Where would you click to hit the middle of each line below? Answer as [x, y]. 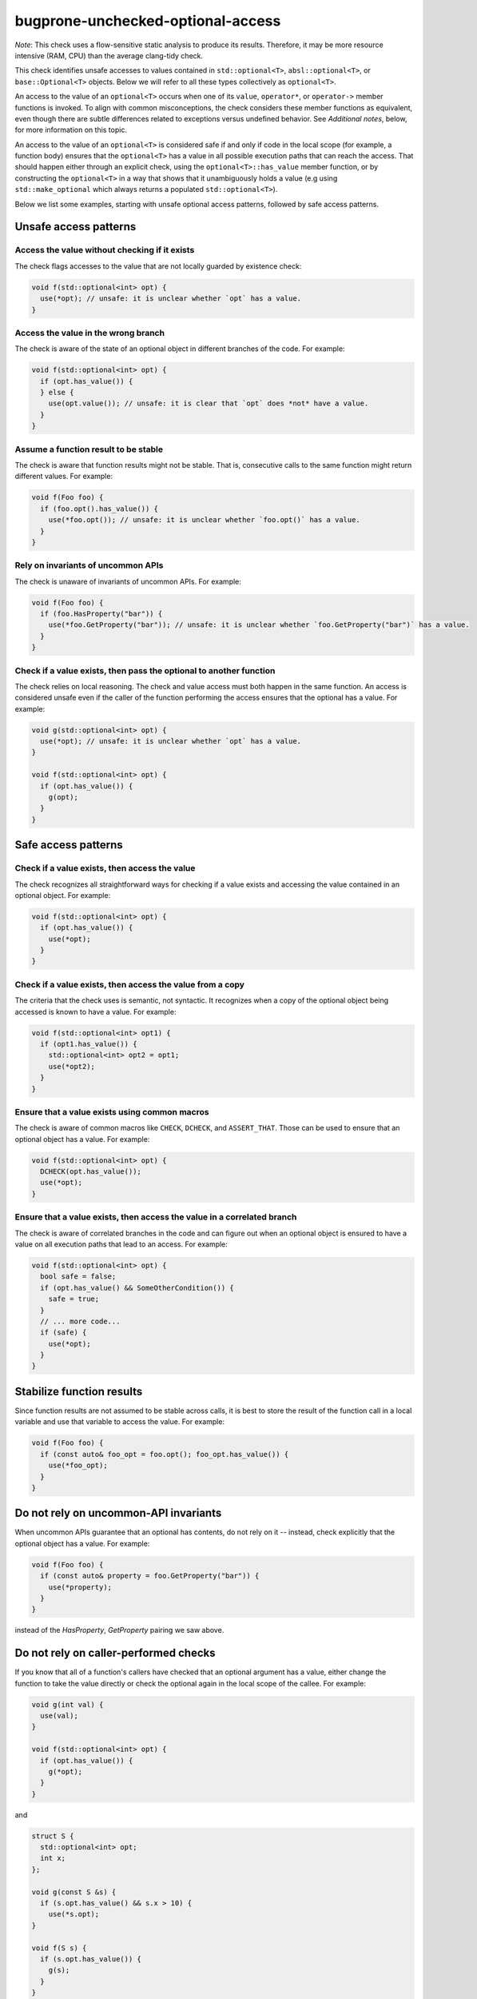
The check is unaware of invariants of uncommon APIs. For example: [128, 581]
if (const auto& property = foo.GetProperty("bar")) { [150, 1576]
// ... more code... [80, 1321]
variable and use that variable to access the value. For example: [120, 1422]
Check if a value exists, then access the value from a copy [130, 984]
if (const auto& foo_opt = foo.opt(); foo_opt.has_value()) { [165, 1454]
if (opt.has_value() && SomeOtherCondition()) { [137, 1288]
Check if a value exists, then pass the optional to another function [145, 670]
